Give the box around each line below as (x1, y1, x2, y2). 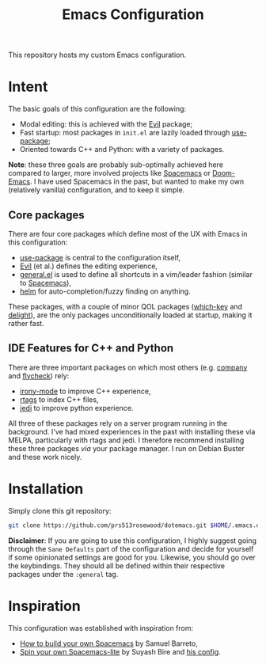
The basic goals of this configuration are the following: (8, 104, 187, 114)
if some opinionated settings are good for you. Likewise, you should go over (8, 552, 256, 562)
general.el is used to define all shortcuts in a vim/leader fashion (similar (19, 269, 253, 279)
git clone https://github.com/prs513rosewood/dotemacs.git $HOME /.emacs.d (8, 521, 260, 529)
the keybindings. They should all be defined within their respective (8, 560, 226, 571)
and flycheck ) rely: (8, 370, 70, 381)
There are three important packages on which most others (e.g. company (8, 362, 248, 372)
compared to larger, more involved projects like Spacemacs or (8, 169, 211, 178)
